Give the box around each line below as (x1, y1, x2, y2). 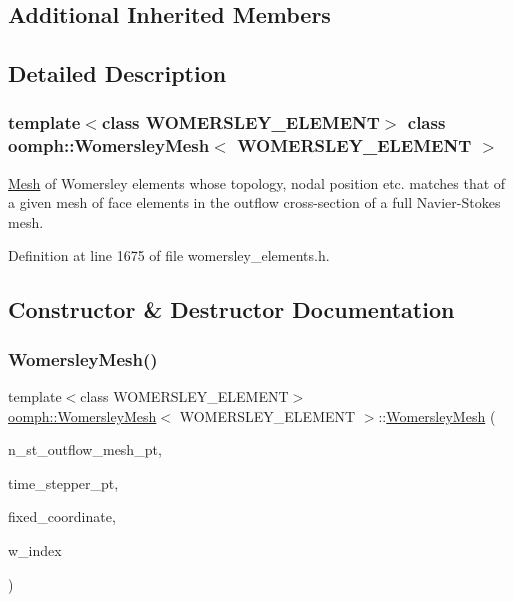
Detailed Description (8, 58, 227, 89)
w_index (8, 540, 62, 561)
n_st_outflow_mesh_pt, (8, 439, 162, 460)
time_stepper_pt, (8, 472, 119, 493)
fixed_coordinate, (8, 506, 116, 527)
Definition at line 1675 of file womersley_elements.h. (8, 245, 330, 266)
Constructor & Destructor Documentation (8, 294, 455, 325)
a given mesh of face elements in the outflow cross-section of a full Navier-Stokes (8, 192, 501, 213)
